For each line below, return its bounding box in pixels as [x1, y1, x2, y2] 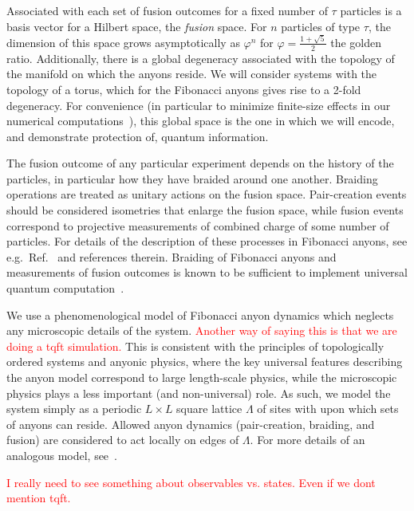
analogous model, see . [6, 446, 117, 463]
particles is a [340, 2, 402, 18]
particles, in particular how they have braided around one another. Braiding [6, 170, 378, 187]
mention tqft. [6, 489, 71, 506]
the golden [330, 33, 382, 50]
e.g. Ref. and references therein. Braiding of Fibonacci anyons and [6, 248, 337, 265]
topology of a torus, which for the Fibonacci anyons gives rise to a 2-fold [6, 81, 361, 97]
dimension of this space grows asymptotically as [6, 33, 240, 50]
